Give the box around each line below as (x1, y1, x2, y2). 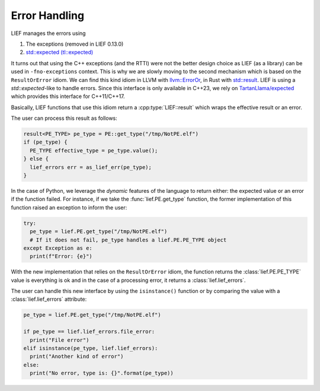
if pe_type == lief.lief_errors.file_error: (23, 328, 155, 335)
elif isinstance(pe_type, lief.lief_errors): (23, 345, 158, 352)
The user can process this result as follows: (11, 115, 118, 122)
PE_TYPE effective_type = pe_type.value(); (30, 147, 158, 154)
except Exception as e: (23, 244, 93, 252)
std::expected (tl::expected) (25, 49, 94, 56)
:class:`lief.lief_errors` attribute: (11, 295, 87, 303)
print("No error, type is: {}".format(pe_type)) (30, 370, 174, 377)
